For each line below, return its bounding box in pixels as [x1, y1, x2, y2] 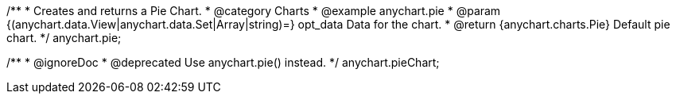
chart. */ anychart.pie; [6, 31, 122, 44]
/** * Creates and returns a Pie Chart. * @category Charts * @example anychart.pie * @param [6, 4, 501, 17]
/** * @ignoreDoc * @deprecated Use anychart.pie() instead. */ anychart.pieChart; [6, 56, 440, 69]
